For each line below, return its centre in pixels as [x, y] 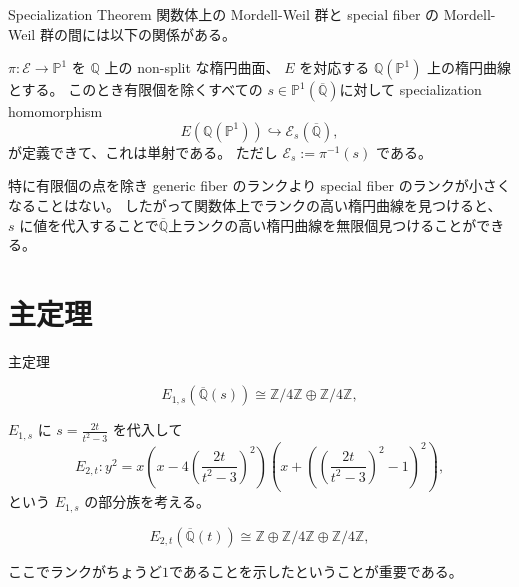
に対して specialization [410, 89]
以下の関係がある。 [172, 33]
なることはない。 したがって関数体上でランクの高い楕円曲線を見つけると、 [255, 204]
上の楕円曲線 [469, 67]
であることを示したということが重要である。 [316, 570]
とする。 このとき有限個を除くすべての [135, 89]
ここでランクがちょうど [85, 570]
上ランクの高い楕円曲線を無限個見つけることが [322, 224]
